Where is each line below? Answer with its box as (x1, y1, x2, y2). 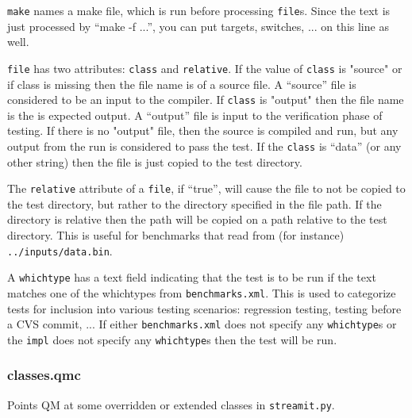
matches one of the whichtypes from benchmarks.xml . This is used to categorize (7, 284, 396, 301)
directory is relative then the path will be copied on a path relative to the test (7, 211, 387, 228)
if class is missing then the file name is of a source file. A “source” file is (7, 75, 356, 92)
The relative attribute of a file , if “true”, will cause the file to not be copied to (7, 180, 406, 197)
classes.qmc (7, 365, 81, 385)
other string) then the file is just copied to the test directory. (7, 153, 302, 170)
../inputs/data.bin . (7, 242, 113, 259)
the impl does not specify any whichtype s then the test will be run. (7, 331, 337, 347)
